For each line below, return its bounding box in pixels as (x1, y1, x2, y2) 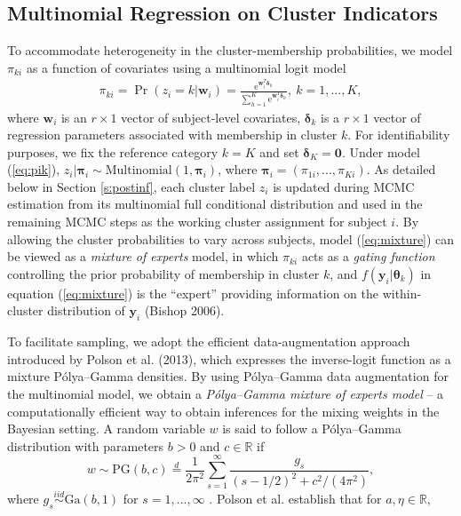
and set (259, 142, 299, 161)
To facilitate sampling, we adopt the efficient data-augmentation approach (7, 332, 410, 351)
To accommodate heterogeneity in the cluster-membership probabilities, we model (7, 41, 453, 60)
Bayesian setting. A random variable (7, 419, 205, 438)
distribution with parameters (7, 436, 164, 455)
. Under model (341, 142, 420, 161)
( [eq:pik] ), (7, 160, 60, 179)
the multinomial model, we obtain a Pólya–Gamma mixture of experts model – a (7, 385, 444, 403)
